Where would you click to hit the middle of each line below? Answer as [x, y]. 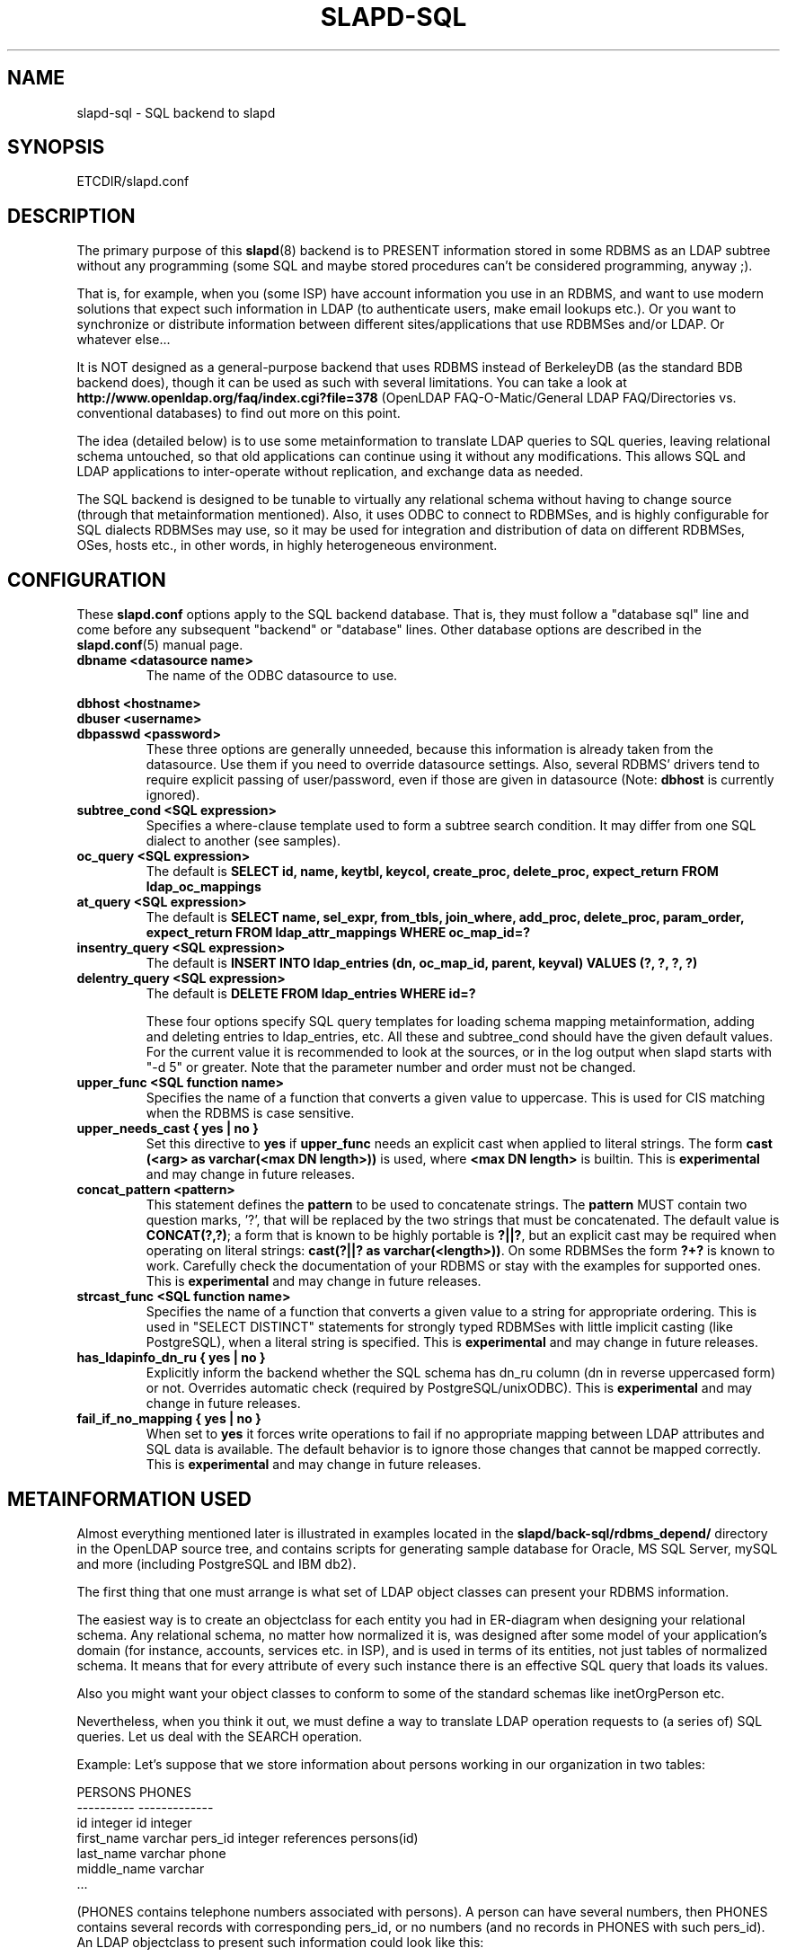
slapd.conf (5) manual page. [160, 645]
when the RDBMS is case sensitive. [250, 1113]
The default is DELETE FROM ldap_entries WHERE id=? [311, 994]
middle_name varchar [141, 1868]
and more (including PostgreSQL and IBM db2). [217, 1563]
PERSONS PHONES [134, 1792]
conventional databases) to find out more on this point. [239, 413]
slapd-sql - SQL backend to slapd [176, 112]
